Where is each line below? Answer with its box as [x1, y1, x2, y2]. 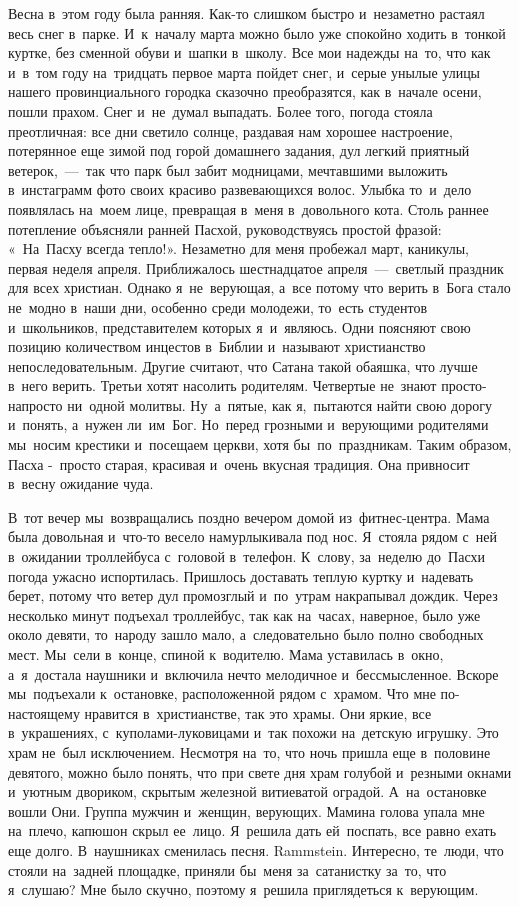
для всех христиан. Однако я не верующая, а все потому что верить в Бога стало [8, 277, 511, 298]
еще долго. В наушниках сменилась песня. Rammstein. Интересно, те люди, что [8, 839, 504, 860]
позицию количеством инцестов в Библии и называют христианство [8, 336, 426, 357]
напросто [8, 394, 63, 415]
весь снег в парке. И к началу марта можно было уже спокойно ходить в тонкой [8, 22, 506, 43]
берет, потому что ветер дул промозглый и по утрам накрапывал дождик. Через [8, 585, 498, 606]
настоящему [8, 702, 80, 723]
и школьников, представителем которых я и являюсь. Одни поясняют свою [8, 316, 471, 337]
